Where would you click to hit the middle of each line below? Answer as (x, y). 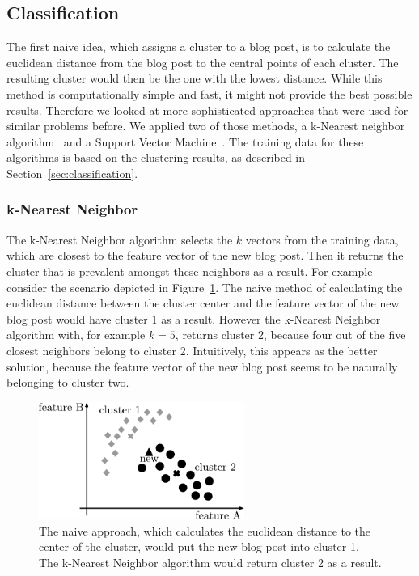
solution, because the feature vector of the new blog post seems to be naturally (202, 366)
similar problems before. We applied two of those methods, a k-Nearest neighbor (206, 126)
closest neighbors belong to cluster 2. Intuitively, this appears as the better (192, 350)
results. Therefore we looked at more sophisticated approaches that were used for (207, 110)
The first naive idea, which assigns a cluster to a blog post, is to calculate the (199, 47)
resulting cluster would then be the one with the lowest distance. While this (195, 78)
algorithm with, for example (76, 335)
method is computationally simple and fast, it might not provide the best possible (209, 93)
